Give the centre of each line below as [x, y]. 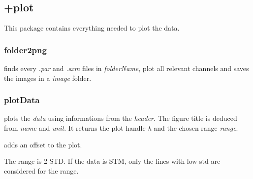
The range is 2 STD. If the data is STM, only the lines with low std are [112, 161]
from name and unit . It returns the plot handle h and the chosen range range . [121, 128]
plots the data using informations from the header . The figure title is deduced [121, 118]
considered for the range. [41, 170]
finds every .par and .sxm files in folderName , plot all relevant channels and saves [126, 68]
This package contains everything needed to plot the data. [92, 28]
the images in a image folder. [48, 78]
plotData [22, 100]
